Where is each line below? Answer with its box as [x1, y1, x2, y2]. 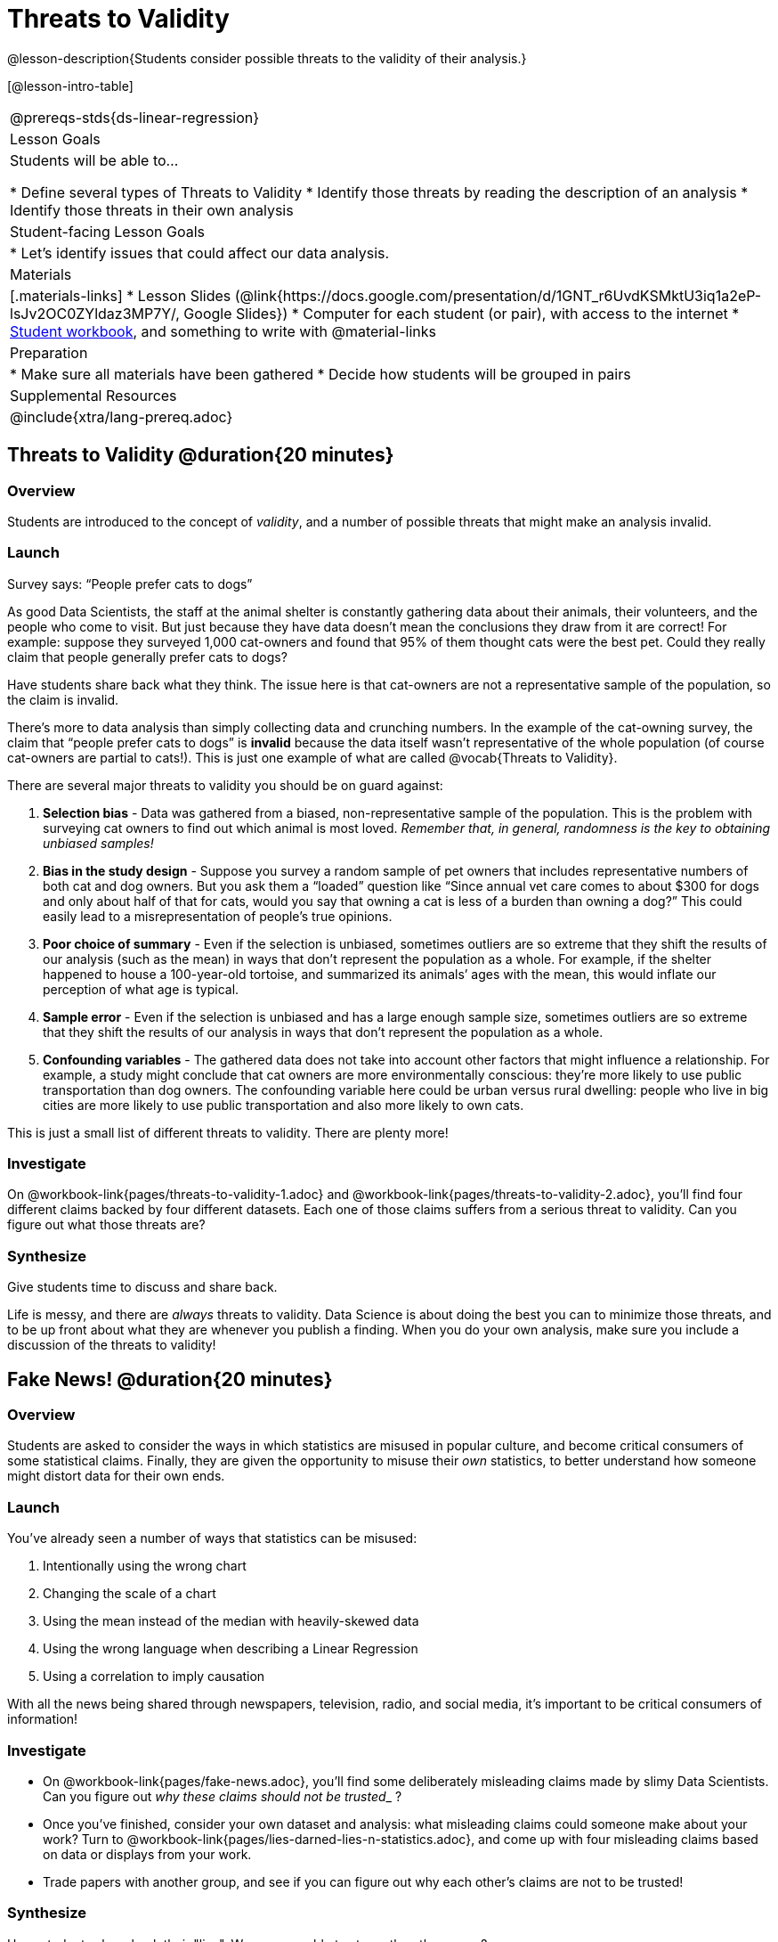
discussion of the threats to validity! [7, 1337, 216, 1353]
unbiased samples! [43, 835, 154, 851]
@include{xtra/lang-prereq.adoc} [10, 407, 233, 426]
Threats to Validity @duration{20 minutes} [7, 444, 394, 467]
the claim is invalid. [7, 691, 119, 707]
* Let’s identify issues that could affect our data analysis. [10, 243, 390, 262]
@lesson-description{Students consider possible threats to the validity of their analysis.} [7, 50, 527, 66]
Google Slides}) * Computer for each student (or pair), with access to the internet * [183, 304, 740, 322]
